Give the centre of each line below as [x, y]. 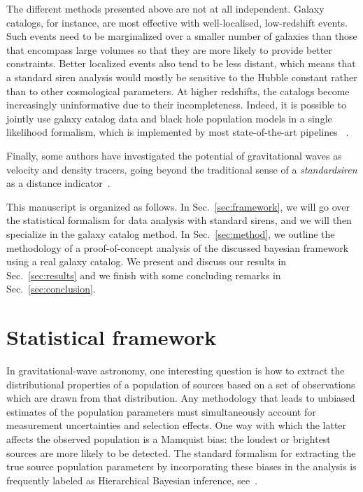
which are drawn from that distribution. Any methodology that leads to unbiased [181, 398]
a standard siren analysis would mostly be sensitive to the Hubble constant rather [182, 77]
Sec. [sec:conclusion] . [51, 289]
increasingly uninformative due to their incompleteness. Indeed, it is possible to [176, 105]
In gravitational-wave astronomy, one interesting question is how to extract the [176, 370]
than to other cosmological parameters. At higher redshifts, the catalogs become [178, 91]
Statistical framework [112, 337]
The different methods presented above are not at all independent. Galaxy [165, 8]
